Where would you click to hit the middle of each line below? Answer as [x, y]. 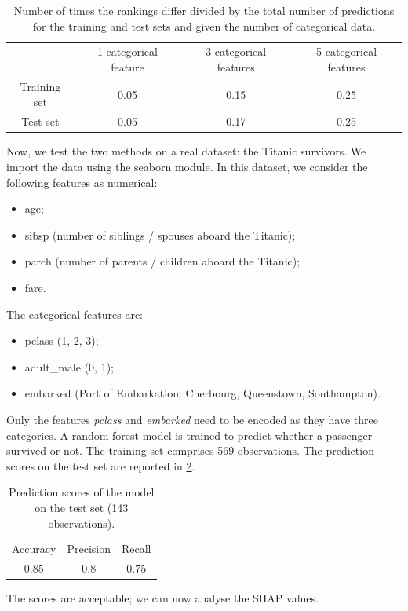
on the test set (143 [82, 507]
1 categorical [127, 51]
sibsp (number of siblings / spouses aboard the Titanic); [160, 234]
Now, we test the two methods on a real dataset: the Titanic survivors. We [186, 151]
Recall [136, 549]
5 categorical [347, 51]
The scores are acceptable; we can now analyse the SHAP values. [162, 598]
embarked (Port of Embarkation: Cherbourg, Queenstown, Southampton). [202, 393]
